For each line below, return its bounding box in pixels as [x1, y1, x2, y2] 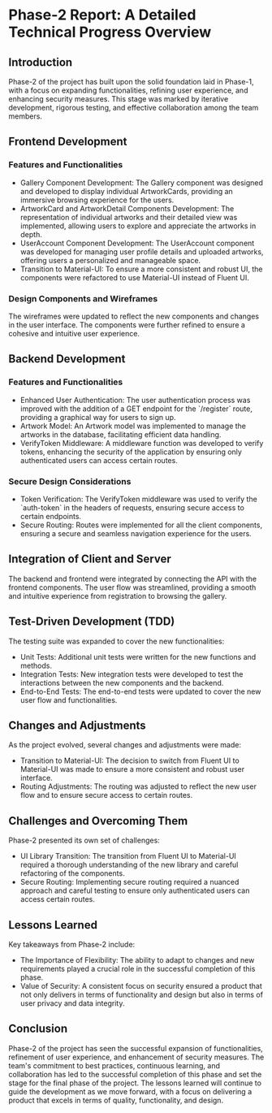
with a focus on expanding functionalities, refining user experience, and [8, 85, 248, 95]
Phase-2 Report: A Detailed [8, 6, 196, 24]
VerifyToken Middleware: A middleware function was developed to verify [19, 438, 264, 448]
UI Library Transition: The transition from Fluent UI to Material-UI [19, 851, 237, 861]
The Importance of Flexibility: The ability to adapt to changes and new [19, 955, 255, 965]
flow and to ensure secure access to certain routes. [19, 790, 193, 800]
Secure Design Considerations [8, 475, 132, 487]
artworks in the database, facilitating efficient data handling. [19, 429, 222, 440]
